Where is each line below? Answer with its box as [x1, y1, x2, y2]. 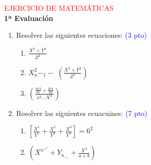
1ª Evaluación [4, 12, 54, 23]
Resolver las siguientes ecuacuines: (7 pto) [16, 107, 147, 118]
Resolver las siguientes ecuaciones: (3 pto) [16, 30, 147, 40]
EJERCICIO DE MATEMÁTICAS [4, 3, 114, 13]
